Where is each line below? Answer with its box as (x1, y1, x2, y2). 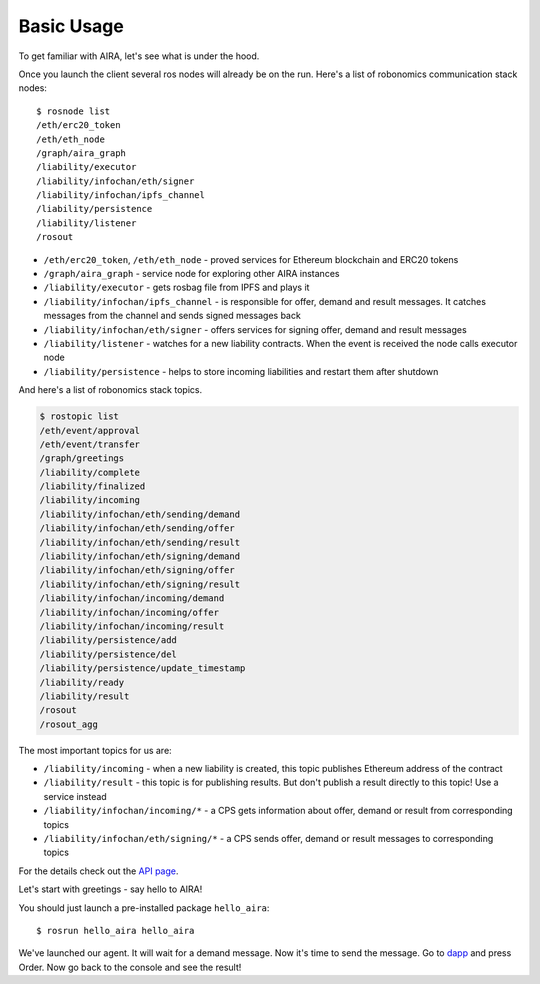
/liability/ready (39, 676, 125, 688)
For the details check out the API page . (18, 865, 179, 877)
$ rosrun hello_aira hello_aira (36, 925, 195, 936)
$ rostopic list (39, 411, 120, 422)
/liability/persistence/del (39, 648, 177, 660)
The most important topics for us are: (18, 744, 172, 756)
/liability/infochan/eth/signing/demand (39, 551, 240, 562)
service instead (43, 790, 107, 802)
